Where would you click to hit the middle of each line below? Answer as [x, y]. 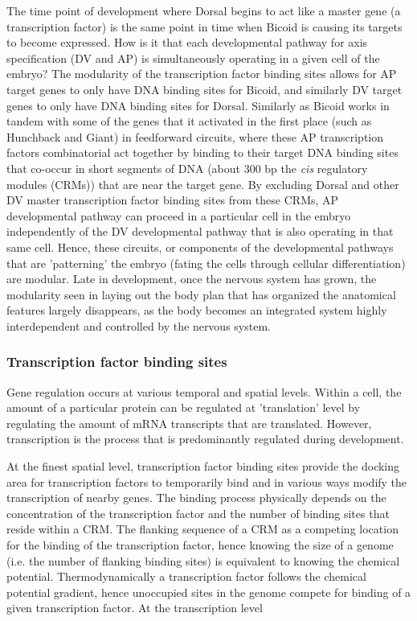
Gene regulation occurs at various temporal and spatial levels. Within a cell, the [204, 391]
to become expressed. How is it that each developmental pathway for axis [187, 42]
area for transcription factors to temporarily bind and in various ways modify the [207, 481]
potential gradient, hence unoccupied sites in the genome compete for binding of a [209, 592]
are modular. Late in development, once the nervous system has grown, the [192, 279]
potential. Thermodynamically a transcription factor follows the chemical [186, 576]
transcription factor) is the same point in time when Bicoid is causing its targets [204, 26]
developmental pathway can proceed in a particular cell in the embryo [179, 215]
